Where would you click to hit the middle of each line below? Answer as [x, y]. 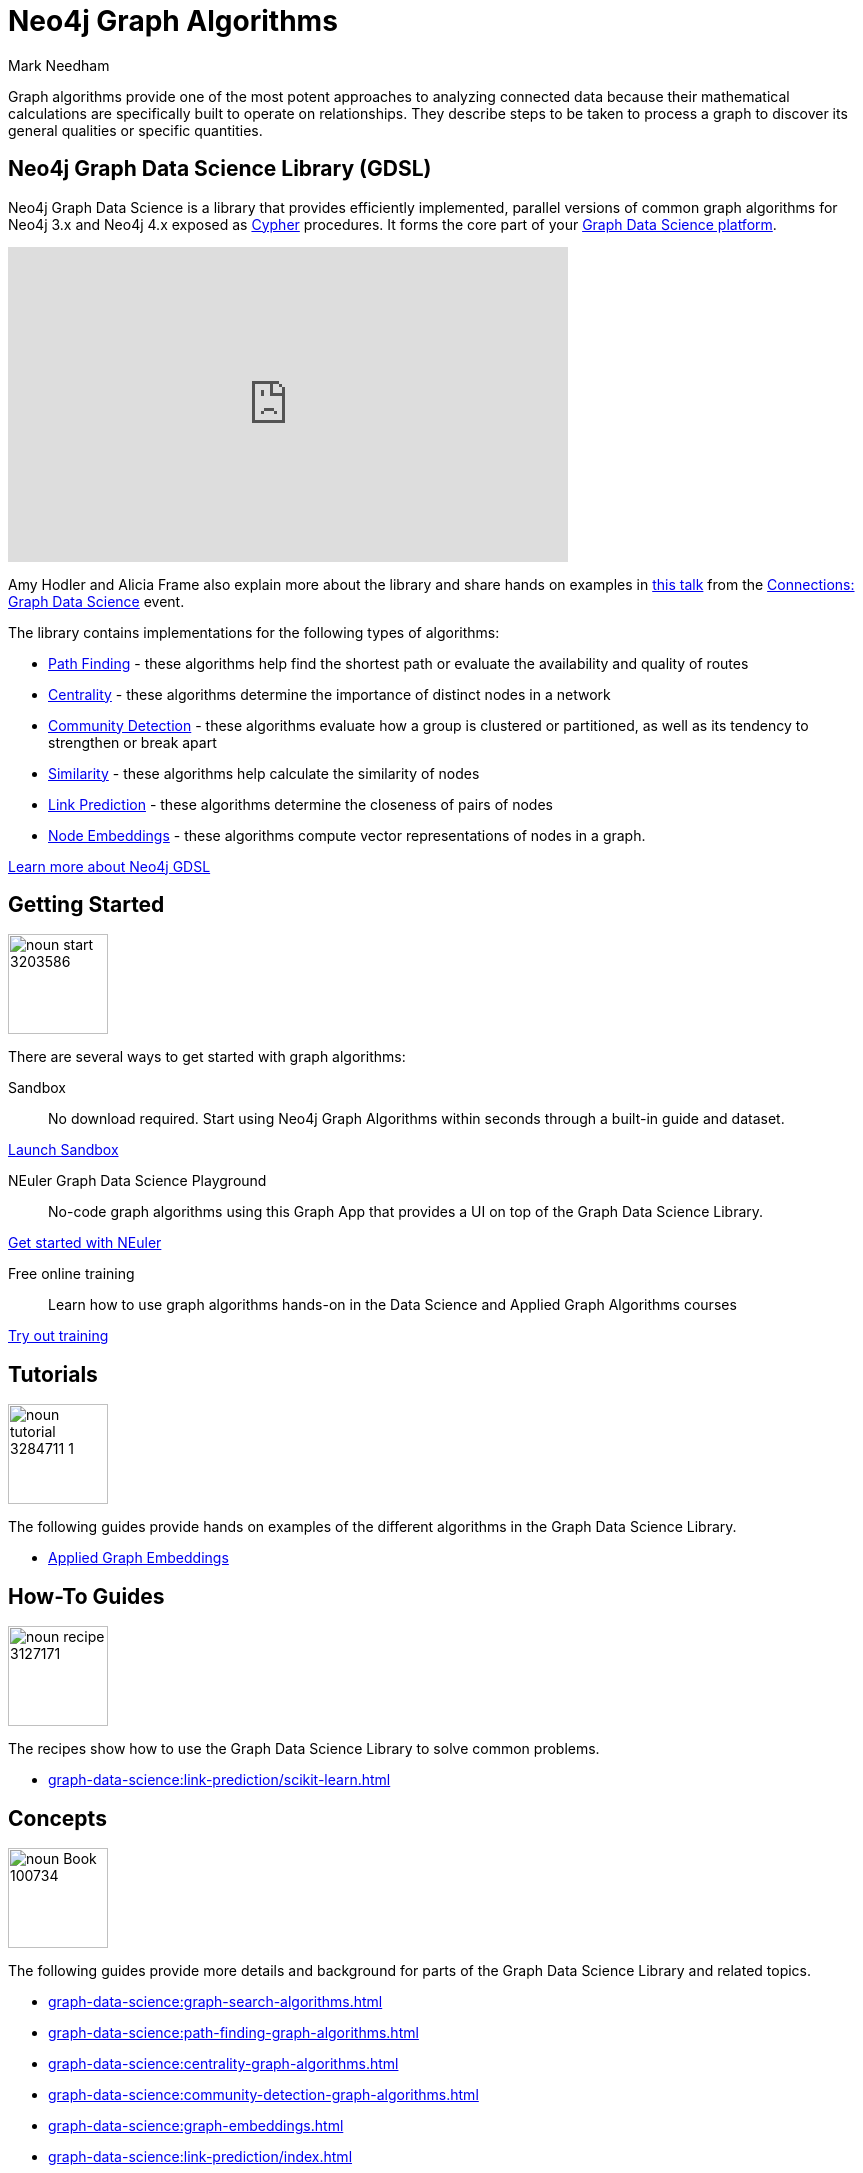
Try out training [58, 1336]
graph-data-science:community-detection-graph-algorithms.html [263, 2094]
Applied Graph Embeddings [138, 1558]
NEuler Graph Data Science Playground [137, 1181]
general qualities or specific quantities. [135, 130]
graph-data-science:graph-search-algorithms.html [215, 2001]
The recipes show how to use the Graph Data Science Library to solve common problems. [304, 1749]
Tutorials [53, 1374]
